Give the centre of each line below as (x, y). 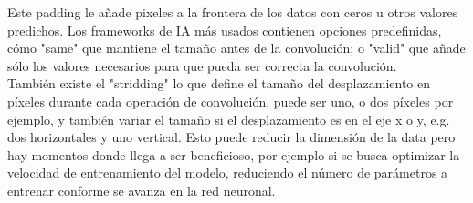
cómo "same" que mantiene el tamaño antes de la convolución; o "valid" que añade (236, 48)
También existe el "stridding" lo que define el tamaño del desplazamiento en (219, 83)
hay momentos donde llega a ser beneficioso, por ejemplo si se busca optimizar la (234, 154)
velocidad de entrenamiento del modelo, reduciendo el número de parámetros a (228, 173)
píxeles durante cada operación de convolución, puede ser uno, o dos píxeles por (231, 101)
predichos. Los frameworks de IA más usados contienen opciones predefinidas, (225, 30)
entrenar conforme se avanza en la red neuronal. (142, 190)
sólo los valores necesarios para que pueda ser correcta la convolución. (202, 65)
